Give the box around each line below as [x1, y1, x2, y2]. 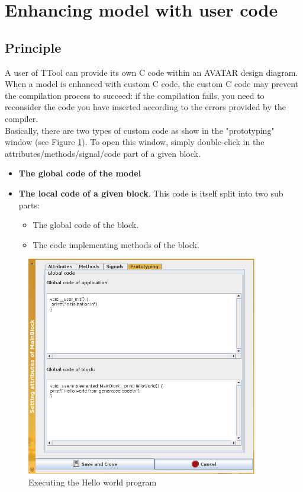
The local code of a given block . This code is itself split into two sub [18, 186, 283, 199]
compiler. [5, 112, 38, 124]
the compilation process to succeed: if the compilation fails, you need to [5, 89, 265, 101]
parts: [18, 198, 40, 211]
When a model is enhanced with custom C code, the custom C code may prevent [5, 78, 299, 90]
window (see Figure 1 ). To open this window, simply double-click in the [5, 136, 265, 148]
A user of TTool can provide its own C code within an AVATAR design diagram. [5, 66, 298, 78]
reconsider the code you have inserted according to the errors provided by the [5, 101, 286, 113]
